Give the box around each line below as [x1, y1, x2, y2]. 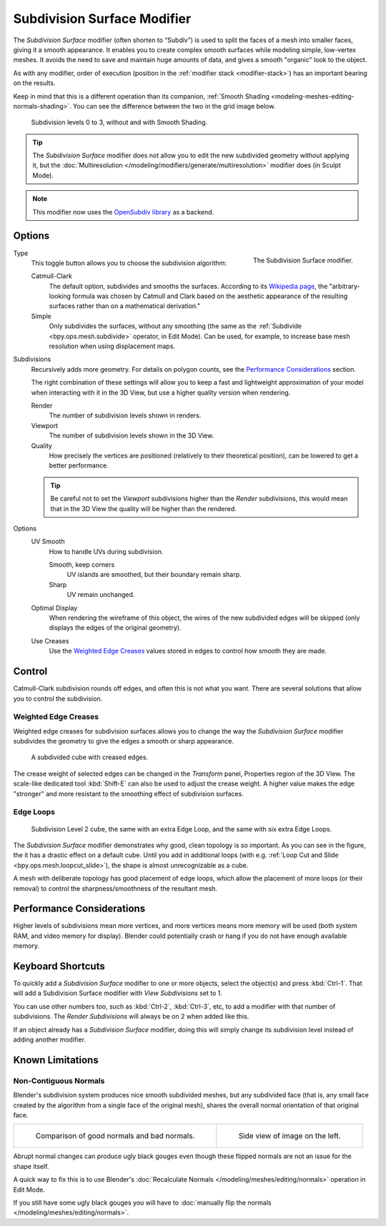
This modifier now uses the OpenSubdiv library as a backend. [32, 207, 214, 216]
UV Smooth [31, 537, 65, 546]
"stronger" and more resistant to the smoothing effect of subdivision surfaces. [13, 789, 244, 798]
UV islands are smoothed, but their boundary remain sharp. [66, 570, 242, 579]
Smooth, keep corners [49, 560, 115, 569]
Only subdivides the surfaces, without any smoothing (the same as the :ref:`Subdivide [49, 322, 302, 330]
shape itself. [13, 1162, 49, 1170]
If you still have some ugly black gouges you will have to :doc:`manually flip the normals [13, 1198, 272, 1207]
